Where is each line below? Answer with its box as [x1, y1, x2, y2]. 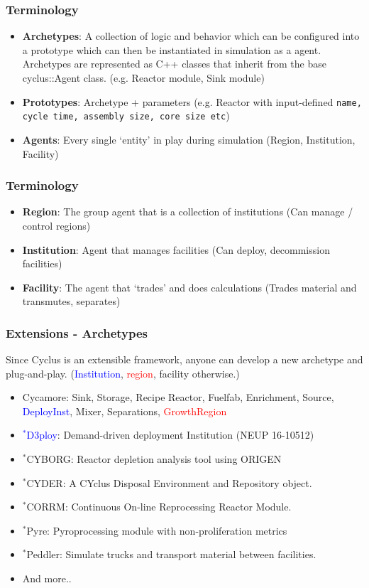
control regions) [22, 218, 91, 232]
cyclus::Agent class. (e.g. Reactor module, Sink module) [22, 70, 265, 85]
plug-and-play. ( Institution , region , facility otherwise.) [6, 365, 240, 380]
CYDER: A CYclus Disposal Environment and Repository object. [26, 475, 312, 490]
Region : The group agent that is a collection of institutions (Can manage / [22, 204, 353, 219]
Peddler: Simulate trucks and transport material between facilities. [26, 547, 316, 562]
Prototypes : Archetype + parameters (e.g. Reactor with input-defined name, [22, 94, 362, 109]
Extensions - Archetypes [6, 324, 148, 341]
